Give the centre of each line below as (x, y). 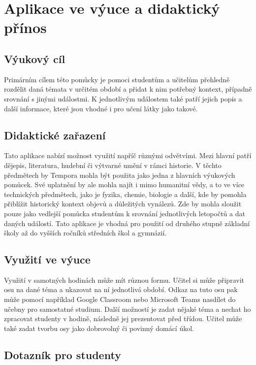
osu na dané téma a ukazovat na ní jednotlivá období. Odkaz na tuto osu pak (121, 289)
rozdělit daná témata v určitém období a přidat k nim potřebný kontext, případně (128, 89)
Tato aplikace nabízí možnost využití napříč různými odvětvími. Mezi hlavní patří (128, 155)
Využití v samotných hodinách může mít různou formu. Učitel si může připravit (124, 280)
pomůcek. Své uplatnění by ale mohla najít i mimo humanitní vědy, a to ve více (124, 184)
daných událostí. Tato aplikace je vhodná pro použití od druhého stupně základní (127, 223)
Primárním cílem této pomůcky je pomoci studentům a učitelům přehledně (117, 79)
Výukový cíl (35, 58)
